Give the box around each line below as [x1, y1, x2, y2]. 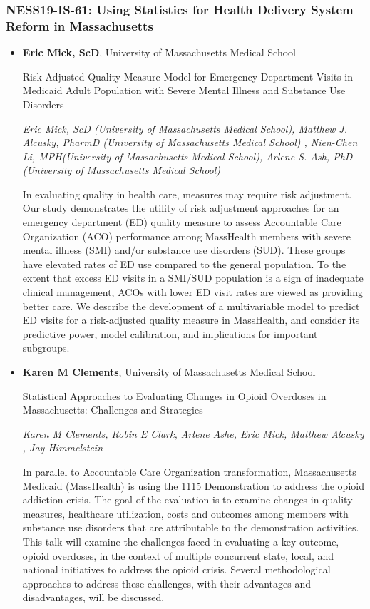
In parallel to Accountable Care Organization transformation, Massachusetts [22, 464, 356, 478]
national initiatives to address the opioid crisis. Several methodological [22, 562, 331, 577]
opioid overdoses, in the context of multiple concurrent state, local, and [22, 548, 334, 563]
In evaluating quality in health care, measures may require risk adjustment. [22, 186, 352, 201]
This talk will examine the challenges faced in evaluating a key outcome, [22, 533, 339, 548]
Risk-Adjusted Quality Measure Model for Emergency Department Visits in [22, 68, 353, 83]
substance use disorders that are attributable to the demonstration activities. [22, 520, 359, 535]
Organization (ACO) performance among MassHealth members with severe [22, 228, 351, 243]
